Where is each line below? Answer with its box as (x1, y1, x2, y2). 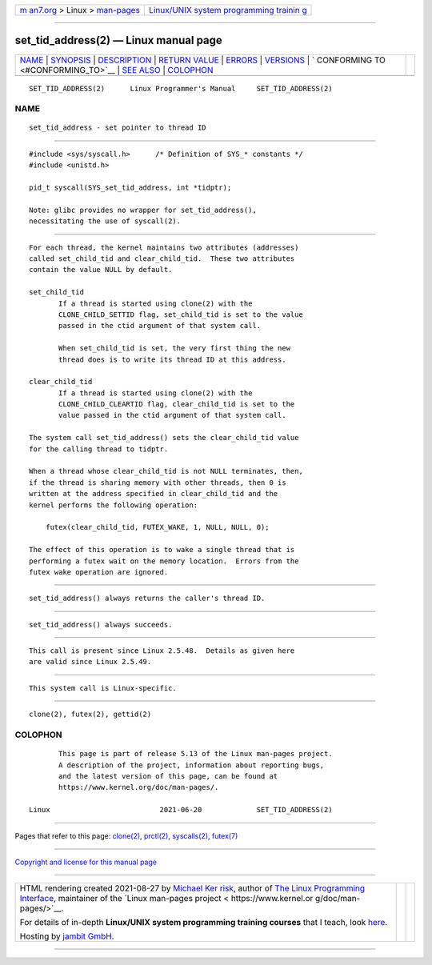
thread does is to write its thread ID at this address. (58, 354, 287, 364)
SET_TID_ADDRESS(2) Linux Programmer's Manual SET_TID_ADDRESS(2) (29, 84, 333, 93)
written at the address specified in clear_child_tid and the (29, 489, 278, 499)
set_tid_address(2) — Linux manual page (14, 34, 223, 47)
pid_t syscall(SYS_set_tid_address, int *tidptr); (29, 183, 232, 192)
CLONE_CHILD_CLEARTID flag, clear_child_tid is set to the (58, 400, 295, 409)
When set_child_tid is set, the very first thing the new (58, 344, 291, 353)
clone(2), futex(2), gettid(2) (29, 710, 152, 719)
